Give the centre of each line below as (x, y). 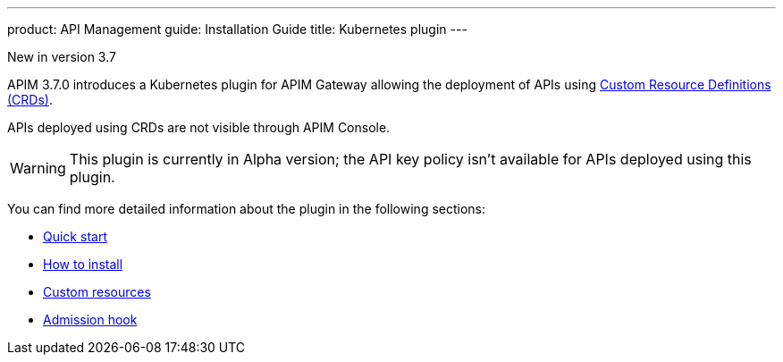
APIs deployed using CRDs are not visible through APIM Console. (199, 127)
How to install (83, 264)
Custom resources (97, 292)
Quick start (75, 236)
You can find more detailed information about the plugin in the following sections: (247, 209)
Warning (38, 168)
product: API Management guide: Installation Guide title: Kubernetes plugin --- (237, 29)
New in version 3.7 (62, 57)
